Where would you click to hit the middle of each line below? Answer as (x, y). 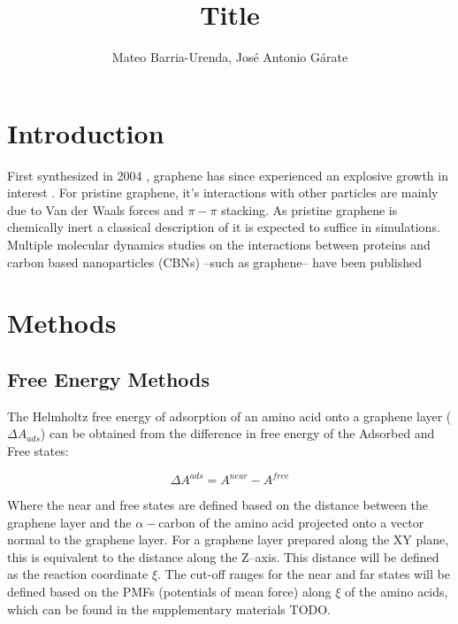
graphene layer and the (69, 522)
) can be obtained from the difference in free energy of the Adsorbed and (237, 433)
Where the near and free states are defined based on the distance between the (218, 505)
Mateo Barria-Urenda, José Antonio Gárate (230, 57)
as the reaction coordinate (78, 574)
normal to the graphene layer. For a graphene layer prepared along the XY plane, (228, 539)
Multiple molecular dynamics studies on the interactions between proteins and (219, 245)
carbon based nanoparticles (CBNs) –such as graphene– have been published (214, 262)
